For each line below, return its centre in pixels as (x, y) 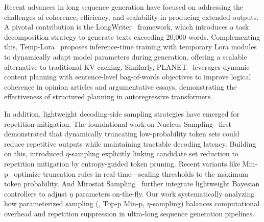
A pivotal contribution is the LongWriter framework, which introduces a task (127, 27)
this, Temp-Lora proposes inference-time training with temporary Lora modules (130, 47)
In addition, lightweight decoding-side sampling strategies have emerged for (122, 113)
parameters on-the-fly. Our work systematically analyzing (165, 193)
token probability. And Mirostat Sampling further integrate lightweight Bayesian (132, 184)
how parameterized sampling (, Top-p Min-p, (75, 203)
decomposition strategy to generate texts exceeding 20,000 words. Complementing (132, 36)
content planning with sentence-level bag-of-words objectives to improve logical (128, 77)
